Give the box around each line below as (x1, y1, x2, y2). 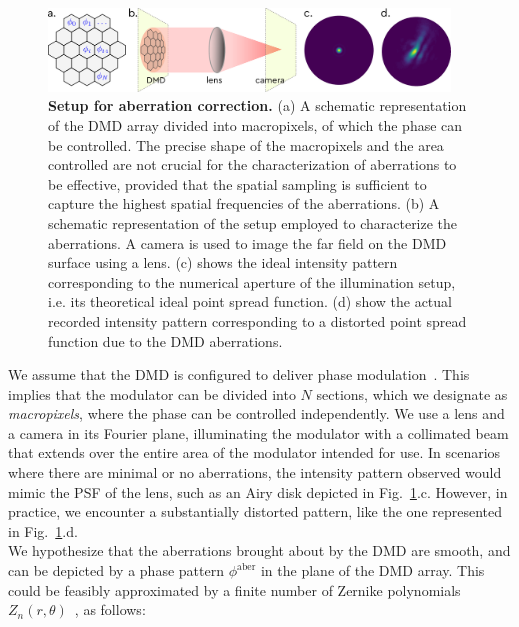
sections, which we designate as (316, 383, 508, 404)
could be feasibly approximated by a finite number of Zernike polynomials (8, 579, 461, 600)
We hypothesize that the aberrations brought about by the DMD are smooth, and (8, 540, 511, 561)
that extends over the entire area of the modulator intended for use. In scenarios (8, 442, 501, 463)
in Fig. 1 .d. (8, 520, 78, 541)
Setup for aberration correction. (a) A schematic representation (48, 95, 467, 116)
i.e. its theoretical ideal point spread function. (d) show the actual (48, 291, 452, 312)
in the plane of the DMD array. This (260, 560, 485, 581)
